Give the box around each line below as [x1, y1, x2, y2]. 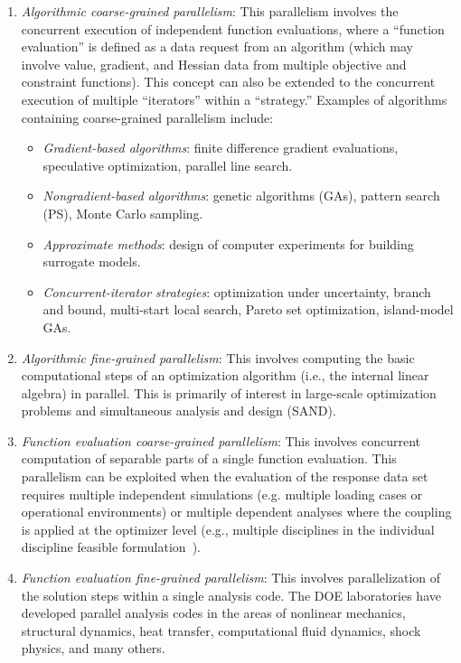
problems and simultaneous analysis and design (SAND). [21, 401, 336, 420]
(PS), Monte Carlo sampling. [42, 203, 203, 222]
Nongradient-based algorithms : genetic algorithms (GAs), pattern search [42, 186, 440, 205]
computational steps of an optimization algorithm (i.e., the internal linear [21, 366, 429, 385]
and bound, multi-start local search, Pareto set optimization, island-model [42, 300, 454, 319]
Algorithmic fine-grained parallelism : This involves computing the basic [21, 348, 415, 367]
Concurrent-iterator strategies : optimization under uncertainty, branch [42, 282, 431, 301]
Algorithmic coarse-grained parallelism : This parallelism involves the [21, 2, 399, 20]
